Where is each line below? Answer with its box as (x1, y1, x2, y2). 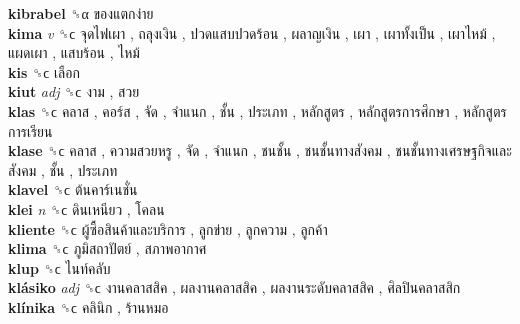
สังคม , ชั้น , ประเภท (8, 159, 118, 180)
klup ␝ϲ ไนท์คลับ (8, 257, 111, 278)
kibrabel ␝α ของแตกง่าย (8, 3, 154, 23)
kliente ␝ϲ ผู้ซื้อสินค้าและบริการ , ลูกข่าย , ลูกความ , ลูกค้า (8, 218, 328, 239)
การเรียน (8, 120, 53, 141)
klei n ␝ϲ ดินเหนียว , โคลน (8, 198, 165, 219)
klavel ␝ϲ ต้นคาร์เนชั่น (8, 179, 138, 200)
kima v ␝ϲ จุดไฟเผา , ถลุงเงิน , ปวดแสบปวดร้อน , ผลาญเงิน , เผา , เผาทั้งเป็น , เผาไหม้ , (8, 22, 496, 43)
